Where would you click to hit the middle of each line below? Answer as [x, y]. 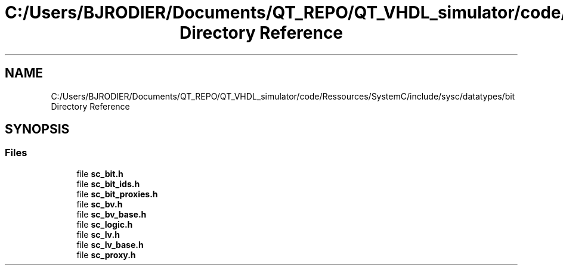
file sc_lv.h [98, 234]
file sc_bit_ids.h [108, 184]
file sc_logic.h [105, 224]
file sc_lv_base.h [110, 244]
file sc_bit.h [100, 173]
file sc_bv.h [100, 204]
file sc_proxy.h [106, 255]
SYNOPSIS [37, 129]
